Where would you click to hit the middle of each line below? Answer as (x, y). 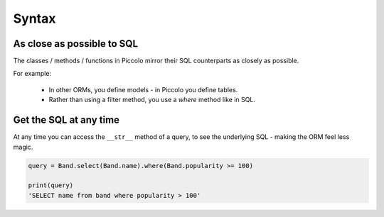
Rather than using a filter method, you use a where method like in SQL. (152, 100)
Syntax (34, 18)
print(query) (51, 185)
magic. (23, 147)
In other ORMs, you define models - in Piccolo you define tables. (143, 89)
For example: (32, 74)
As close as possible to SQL (76, 44)
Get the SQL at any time (66, 120)
